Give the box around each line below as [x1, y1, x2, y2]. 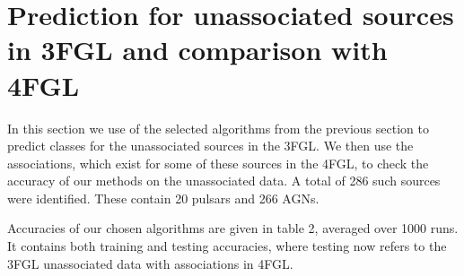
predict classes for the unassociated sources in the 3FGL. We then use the [7, 136, 414, 155]
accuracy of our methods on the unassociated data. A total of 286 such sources [7, 171, 441, 190]
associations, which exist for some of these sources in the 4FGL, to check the [7, 153, 429, 172]
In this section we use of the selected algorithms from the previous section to [7, 118, 429, 137]
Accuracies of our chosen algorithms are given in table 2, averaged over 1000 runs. [7, 219, 459, 237]
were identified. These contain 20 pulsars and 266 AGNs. [7, 188, 320, 207]
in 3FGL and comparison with [7, 31, 388, 68]
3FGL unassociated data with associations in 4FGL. [7, 254, 293, 272]
